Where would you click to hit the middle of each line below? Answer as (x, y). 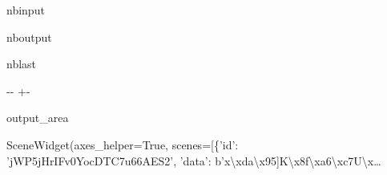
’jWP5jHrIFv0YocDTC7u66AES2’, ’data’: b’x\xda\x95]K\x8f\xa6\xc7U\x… (194, 160)
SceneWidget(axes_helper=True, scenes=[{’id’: (123, 144)
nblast (22, 64)
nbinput (26, 10)
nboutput (29, 37)
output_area (38, 118)
